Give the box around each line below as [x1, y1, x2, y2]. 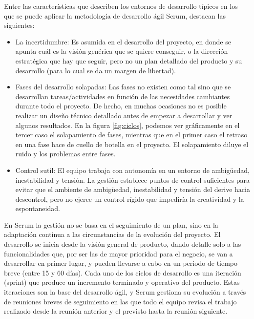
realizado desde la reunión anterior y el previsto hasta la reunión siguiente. [4, 306, 228, 316]
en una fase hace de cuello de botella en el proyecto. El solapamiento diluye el [15, 139, 249, 149]
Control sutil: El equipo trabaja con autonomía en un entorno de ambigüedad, [15, 165, 250, 175]
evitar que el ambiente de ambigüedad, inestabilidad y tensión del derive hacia [15, 184, 250, 194]
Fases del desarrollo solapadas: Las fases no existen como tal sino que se [15, 82, 231, 92]
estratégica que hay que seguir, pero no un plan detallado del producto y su [15, 55, 242, 65]
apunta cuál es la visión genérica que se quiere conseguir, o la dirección [15, 46, 228, 56]
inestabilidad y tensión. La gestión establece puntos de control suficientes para [15, 174, 250, 185]
